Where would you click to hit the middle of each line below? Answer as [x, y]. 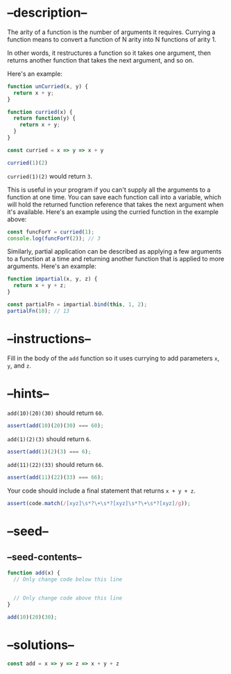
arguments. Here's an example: [52, 266]
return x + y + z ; [40, 286]
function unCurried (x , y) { [48, 86]
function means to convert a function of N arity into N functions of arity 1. [112, 39]
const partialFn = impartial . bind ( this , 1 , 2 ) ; [77, 305]
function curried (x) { [40, 112]
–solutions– [41, 645]
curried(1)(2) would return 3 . [50, 176]
